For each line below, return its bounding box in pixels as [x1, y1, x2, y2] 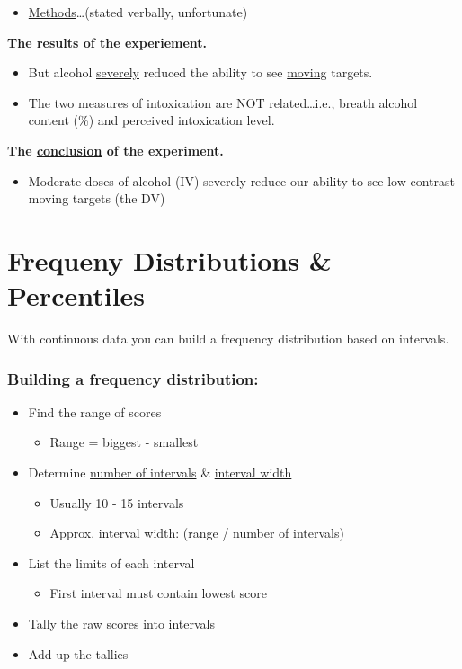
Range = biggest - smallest [49, 433, 199, 451]
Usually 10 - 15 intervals [49, 493, 184, 512]
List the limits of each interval [28, 553, 195, 572]
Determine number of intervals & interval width [28, 463, 292, 482]
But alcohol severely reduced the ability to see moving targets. [28, 63, 373, 82]
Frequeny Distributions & [7, 241, 332, 278]
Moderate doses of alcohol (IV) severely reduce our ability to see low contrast [28, 171, 455, 190]
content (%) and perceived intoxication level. [28, 111, 275, 129]
